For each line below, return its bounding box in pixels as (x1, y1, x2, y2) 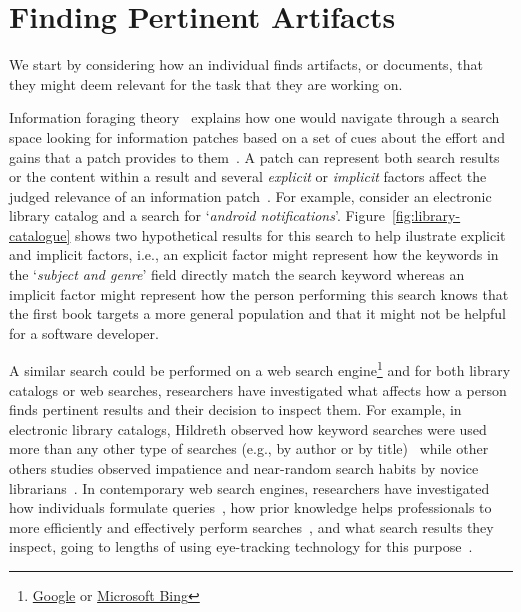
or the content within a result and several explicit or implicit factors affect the (9, 166, 487, 187)
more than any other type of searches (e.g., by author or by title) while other (9, 438, 489, 459)
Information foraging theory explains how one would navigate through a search (9, 107, 500, 128)
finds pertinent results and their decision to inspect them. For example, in (9, 399, 462, 420)
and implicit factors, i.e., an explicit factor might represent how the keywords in (9, 244, 499, 265)
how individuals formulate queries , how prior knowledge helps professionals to (9, 497, 492, 518)
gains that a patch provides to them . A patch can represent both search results (9, 146, 500, 167)
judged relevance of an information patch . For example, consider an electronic (9, 185, 492, 206)
